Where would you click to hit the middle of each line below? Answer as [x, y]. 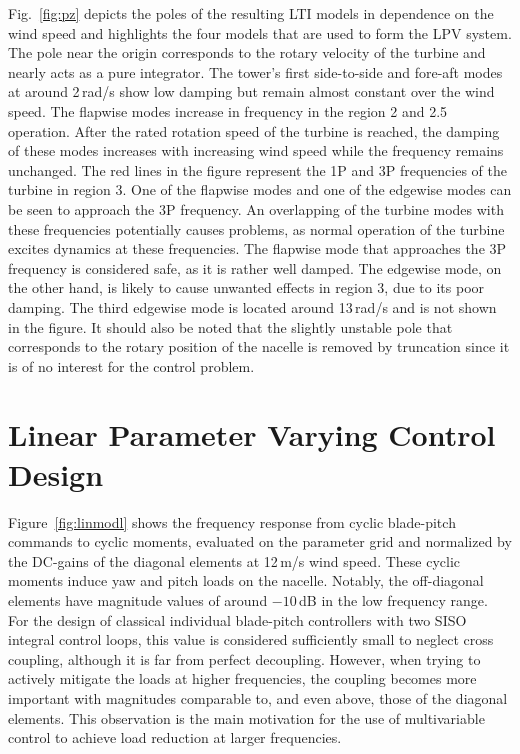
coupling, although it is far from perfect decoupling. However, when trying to [244, 658]
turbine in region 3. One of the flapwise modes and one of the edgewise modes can [260, 189]
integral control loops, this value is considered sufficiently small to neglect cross [251, 639]
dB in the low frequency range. [393, 599]
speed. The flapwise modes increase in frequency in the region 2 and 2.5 [228, 110]
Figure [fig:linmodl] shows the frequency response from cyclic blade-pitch [232, 521]
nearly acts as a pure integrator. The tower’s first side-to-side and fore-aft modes [255, 71]
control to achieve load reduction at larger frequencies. [175, 737]
